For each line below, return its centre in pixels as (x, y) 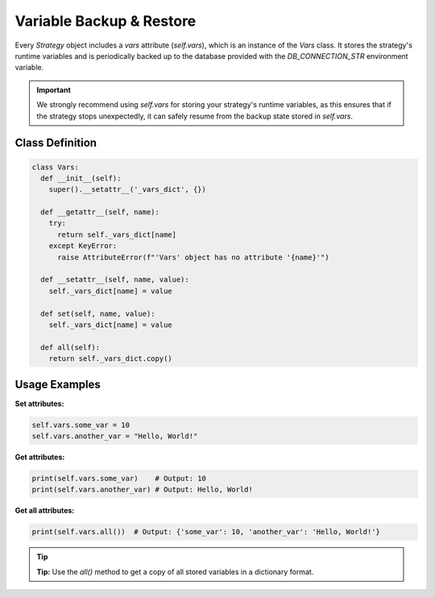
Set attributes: (39, 404)
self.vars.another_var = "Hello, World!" (115, 436)
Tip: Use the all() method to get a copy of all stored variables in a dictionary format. (175, 571)
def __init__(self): (81, 178)
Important (54, 89)
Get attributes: (40, 457)
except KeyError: (83, 246)
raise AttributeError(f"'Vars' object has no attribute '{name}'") (193, 257)
